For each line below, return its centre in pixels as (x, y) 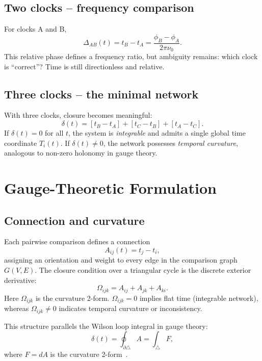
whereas (17, 308)
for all (54, 133)
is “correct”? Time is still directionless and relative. (84, 66)
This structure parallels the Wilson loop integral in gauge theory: (106, 326)
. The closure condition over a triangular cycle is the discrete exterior (143, 270)
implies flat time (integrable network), (199, 298)
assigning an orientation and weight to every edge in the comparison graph (121, 260)
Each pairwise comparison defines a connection (77, 241)
